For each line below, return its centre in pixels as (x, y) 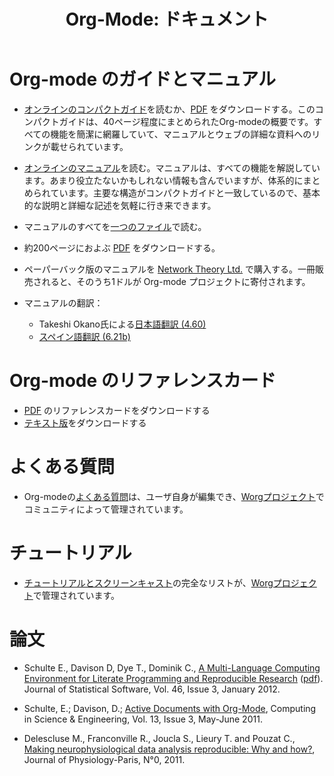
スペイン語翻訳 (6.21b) (84, 336)
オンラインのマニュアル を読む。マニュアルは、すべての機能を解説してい (172, 167)
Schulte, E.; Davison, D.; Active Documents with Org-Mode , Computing (170, 708)
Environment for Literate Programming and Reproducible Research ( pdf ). (173, 678)
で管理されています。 (76, 595)
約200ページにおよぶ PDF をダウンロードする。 (122, 247)
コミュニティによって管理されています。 (106, 509)
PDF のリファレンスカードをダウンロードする (117, 410)
